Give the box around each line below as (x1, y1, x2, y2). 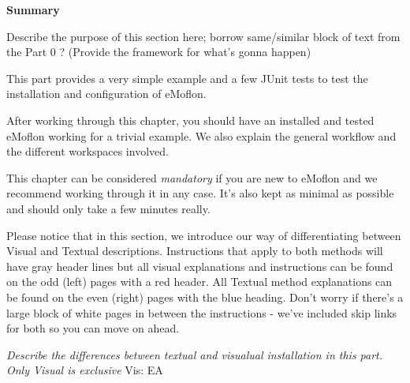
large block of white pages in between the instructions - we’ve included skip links (6, 304, 397, 321)
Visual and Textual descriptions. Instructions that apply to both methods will (6, 242, 383, 259)
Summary (6, 2, 60, 17)
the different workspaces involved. (6, 143, 169, 160)
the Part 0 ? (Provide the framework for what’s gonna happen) (6, 43, 311, 60)
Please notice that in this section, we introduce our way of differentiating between (6, 227, 401, 243)
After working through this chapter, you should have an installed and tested (6, 111, 375, 128)
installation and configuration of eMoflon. (6, 85, 207, 102)
